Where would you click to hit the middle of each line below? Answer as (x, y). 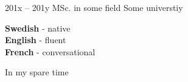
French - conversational (50, 51)
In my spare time (37, 72)
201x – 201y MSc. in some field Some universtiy (94, 7)
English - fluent (36, 40)
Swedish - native (38, 28)
